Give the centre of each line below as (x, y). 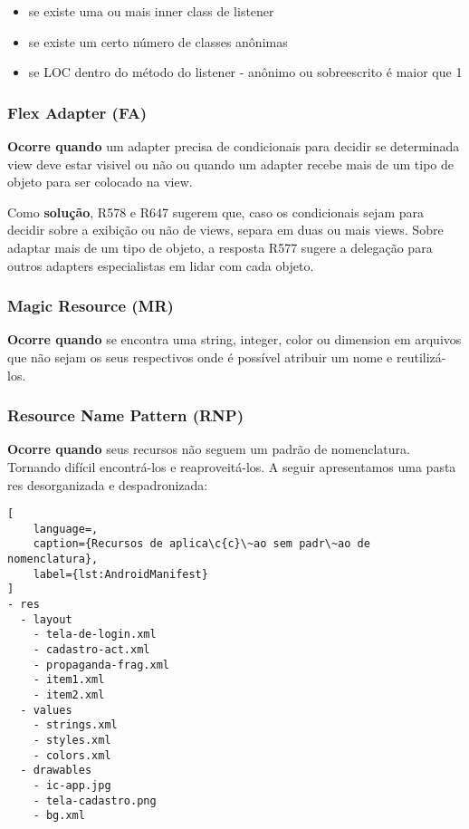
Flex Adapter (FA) (77, 112)
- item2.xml (69, 695)
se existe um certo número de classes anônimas (158, 41)
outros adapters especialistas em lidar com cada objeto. (161, 265)
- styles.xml (72, 740)
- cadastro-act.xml (91, 650)
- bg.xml (59, 816)
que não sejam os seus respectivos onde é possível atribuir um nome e (200, 357)
